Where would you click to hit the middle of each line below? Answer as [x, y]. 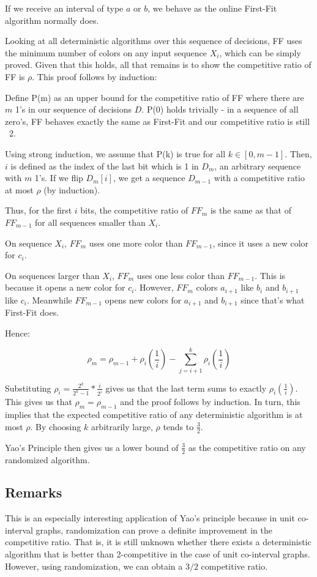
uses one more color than [136, 243]
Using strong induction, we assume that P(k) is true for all [115, 153]
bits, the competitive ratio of [134, 210]
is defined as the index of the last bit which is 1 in [105, 166]
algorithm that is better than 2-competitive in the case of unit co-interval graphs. [158, 554]
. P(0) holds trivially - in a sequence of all [220, 109]
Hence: [17, 333]
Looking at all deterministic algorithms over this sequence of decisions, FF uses [154, 41]
